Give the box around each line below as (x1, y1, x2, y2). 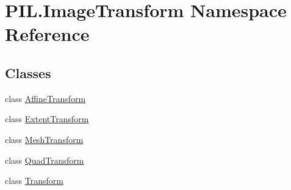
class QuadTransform (5, 153, 84, 166)
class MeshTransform (5, 133, 84, 145)
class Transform (5, 174, 63, 187)
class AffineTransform (5, 92, 86, 104)
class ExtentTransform (5, 112, 89, 125)
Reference (5, 21, 90, 46)
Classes (5, 63, 51, 82)
